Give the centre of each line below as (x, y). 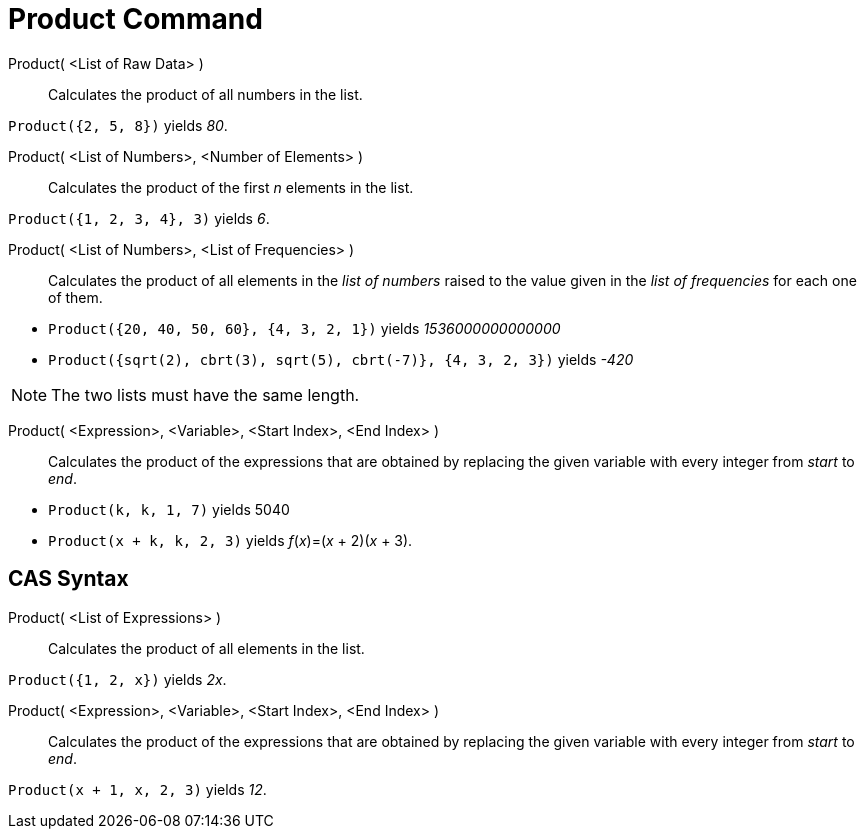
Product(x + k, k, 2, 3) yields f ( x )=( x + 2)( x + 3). (230, 540)
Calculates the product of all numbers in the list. (205, 94)
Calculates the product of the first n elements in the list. (231, 187)
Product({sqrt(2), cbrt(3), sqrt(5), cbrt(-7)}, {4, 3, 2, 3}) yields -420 (341, 359)
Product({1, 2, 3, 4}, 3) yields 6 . (139, 218)
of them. (75, 297)
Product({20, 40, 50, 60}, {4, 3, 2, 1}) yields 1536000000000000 (304, 328)
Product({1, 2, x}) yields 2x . (117, 679)
